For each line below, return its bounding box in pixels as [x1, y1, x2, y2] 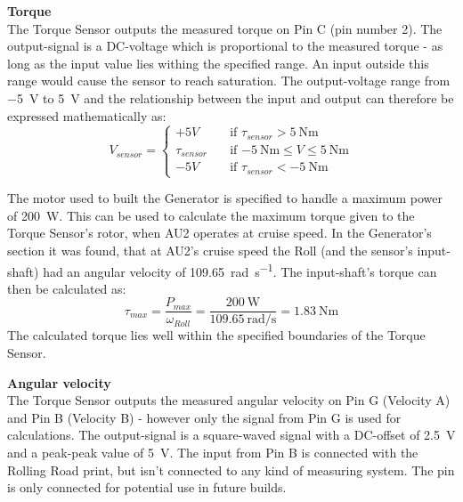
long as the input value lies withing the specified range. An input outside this [7, 53, 429, 72]
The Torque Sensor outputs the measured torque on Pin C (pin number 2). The [7, 19, 443, 37]
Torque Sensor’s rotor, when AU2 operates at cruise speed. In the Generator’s [7, 223, 432, 242]
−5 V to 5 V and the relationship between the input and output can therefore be [7, 88, 454, 107]
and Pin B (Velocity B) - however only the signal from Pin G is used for [7, 408, 402, 426]
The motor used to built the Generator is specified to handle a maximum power [7, 189, 443, 207]
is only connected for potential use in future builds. [7, 478, 287, 497]
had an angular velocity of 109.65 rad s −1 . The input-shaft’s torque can [43, 259, 437, 280]
